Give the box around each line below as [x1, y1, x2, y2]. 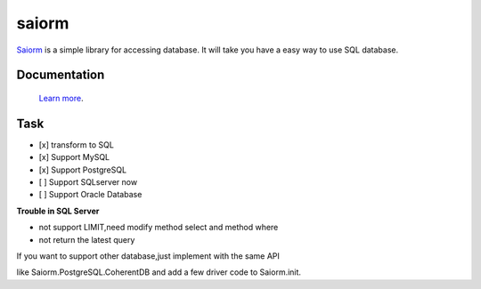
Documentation [16, 68, 105, 83]
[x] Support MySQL [38, 152, 110, 163]
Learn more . [38, 92, 84, 103]
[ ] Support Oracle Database [38, 189, 143, 200]
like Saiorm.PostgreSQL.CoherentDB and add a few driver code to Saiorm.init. [16, 267, 302, 277]
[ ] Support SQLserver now [38, 177, 138, 188]
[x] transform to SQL [38, 139, 115, 150]
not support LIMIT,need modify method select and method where [38, 222, 279, 233]
